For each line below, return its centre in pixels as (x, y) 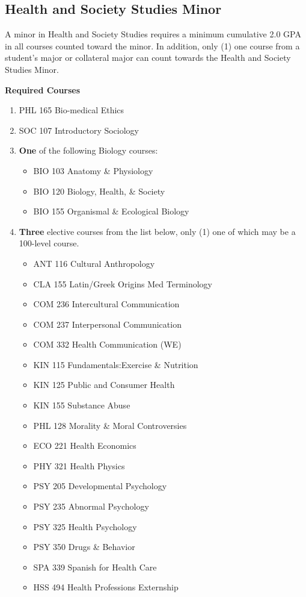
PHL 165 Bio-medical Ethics (72, 110)
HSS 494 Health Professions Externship (106, 587)
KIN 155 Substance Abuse (82, 405)
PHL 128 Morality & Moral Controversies (110, 425)
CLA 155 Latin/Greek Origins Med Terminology (123, 283)
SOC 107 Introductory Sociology (79, 130)
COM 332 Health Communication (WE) (107, 344)
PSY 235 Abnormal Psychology (91, 506)
